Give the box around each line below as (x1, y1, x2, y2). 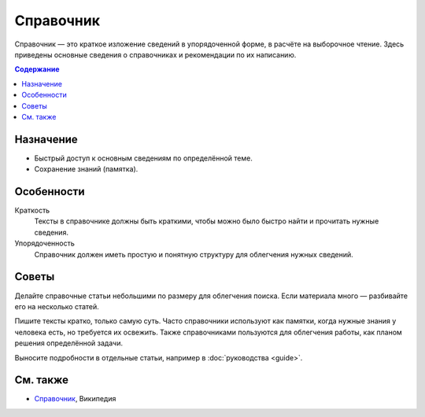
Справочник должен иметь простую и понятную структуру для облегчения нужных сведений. (34, 249, 353, 259)
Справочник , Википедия (34, 394, 116, 404)
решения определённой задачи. (14, 338, 124, 348)
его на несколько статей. (14, 301, 100, 311)
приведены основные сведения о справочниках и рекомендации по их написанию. (14, 50, 297, 59)
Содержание (14, 65, 60, 74)
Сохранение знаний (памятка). (34, 164, 139, 174)
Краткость (14, 205, 50, 216)
